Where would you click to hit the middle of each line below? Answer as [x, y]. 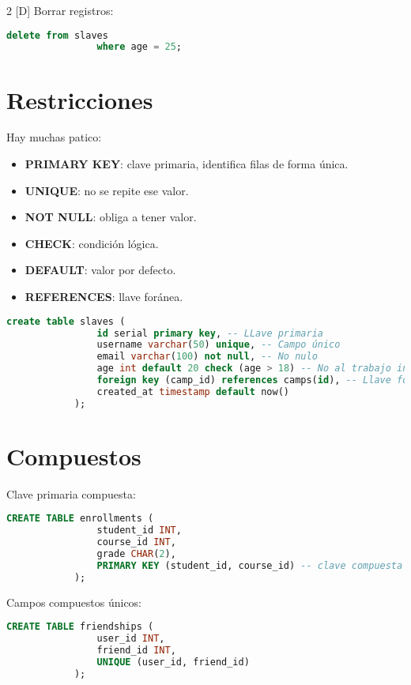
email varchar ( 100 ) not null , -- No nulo [207, 357]
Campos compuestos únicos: [74, 602]
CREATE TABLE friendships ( [80, 627]
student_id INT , [139, 531]
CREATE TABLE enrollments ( [80, 519]
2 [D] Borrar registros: [60, 10]
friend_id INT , [136, 650]
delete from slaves [57, 35]
